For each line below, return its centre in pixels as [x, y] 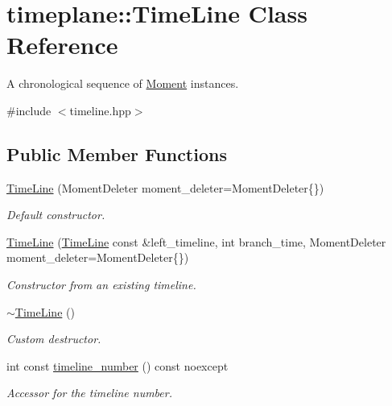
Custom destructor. [54, 339]
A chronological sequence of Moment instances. [123, 83]
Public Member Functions [117, 153]
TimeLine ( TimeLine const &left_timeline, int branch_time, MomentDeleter [196, 241]
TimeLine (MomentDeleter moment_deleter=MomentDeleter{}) [165, 187]
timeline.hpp [100, 110]
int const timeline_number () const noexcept [118, 365]
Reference [62, 45]
